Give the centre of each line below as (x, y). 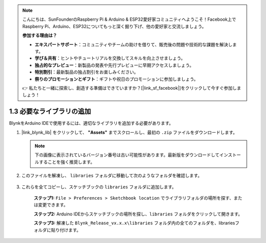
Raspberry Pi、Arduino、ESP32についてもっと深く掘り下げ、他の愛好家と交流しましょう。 (114, 26)
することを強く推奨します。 (67, 162)
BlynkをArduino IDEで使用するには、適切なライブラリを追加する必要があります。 (91, 123)
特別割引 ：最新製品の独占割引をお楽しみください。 (86, 72)
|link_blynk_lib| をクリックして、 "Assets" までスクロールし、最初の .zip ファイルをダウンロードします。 (129, 132)
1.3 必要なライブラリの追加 (50, 112)
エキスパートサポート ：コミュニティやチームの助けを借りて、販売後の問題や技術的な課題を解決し (133, 44)
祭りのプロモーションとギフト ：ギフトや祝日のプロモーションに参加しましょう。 (116, 79)
